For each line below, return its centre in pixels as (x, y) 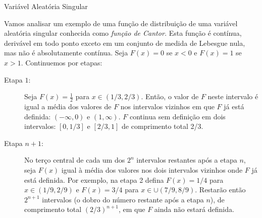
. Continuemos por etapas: (62, 62)
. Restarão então (220, 190)
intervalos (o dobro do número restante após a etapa (123, 199)
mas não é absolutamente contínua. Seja (66, 53)
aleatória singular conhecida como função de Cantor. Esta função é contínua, (123, 33)
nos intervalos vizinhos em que (167, 106)
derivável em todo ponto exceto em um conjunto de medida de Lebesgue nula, (125, 43)
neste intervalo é (233, 96)
